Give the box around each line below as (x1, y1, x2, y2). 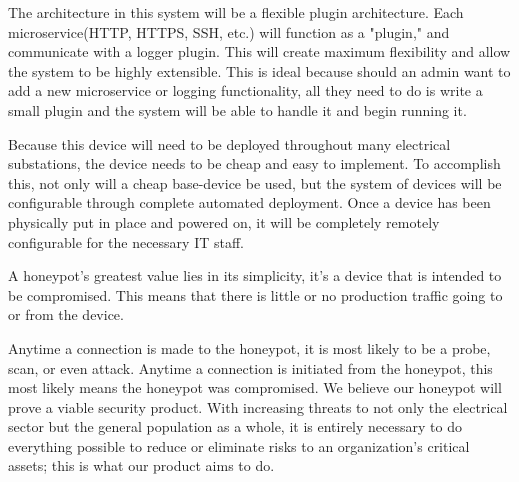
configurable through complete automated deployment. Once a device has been (8, 192, 491, 213)
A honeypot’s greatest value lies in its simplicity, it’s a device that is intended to (8, 265, 502, 286)
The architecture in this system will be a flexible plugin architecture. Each (8, 2, 464, 22)
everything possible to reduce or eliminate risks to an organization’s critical (8, 435, 470, 456)
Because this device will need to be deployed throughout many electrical (8, 133, 451, 154)
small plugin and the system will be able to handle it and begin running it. (8, 99, 467, 120)
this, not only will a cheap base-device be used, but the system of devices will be (8, 172, 502, 193)
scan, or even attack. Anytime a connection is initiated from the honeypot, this (8, 357, 493, 378)
